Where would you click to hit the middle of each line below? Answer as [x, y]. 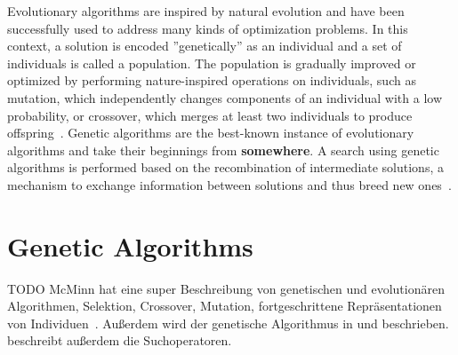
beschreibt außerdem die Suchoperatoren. [120, 340]
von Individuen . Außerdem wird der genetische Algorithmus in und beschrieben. [228, 323]
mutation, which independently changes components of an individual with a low [225, 97]
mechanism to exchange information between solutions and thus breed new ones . [229, 184]
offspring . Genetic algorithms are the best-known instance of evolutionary [211, 133]
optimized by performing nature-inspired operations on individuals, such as [212, 80]
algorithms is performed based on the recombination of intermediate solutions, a [225, 167]
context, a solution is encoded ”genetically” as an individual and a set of [205, 46]
